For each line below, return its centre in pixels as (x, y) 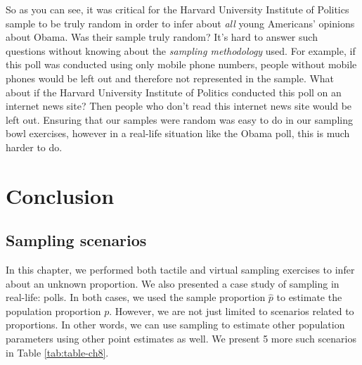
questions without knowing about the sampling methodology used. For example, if (181, 50)
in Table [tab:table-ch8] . (57, 352)
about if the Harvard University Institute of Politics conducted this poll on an (174, 92)
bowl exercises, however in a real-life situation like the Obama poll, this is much (178, 133)
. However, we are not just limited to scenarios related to (232, 310)
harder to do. (34, 147)
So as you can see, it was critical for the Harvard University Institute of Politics (177, 9)
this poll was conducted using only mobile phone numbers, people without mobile (181, 64)
